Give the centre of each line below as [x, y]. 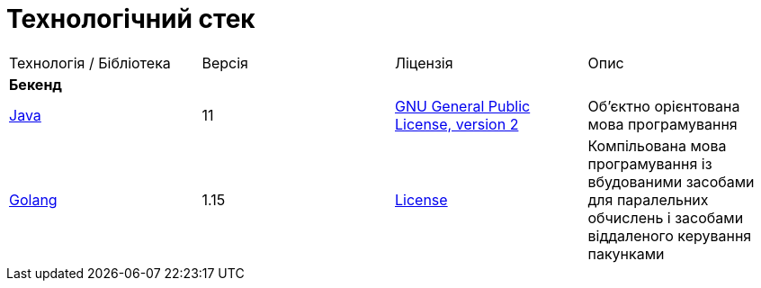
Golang [33, 199]
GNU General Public [463, 106]
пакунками [626, 253]
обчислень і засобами [666, 217]
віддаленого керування [670, 235]
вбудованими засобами [671, 181]
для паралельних [648, 199]
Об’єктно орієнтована [664, 106]
